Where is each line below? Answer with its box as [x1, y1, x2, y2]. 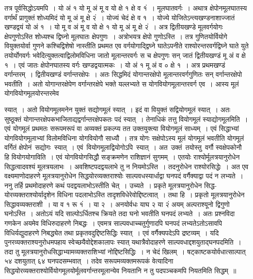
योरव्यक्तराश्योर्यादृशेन [4, 190, 55, 200]
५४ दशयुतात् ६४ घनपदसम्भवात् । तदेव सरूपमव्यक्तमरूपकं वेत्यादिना [4, 256, 174, 266]
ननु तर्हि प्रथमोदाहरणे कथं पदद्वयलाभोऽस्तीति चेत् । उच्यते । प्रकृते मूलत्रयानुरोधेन [4, 180, 202, 190]
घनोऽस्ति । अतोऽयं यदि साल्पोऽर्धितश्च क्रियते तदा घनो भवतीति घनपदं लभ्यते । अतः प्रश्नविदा [4, 208, 235, 219]
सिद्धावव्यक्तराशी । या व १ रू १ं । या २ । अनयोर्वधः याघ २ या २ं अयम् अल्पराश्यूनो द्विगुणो [4, 199, 230, 209]
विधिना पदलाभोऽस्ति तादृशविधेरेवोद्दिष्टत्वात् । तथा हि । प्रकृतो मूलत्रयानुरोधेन [57, 190, 245, 200]
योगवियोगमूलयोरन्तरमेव [4, 88, 59, 98]
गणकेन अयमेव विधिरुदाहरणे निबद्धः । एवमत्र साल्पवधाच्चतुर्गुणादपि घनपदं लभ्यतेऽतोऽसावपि [4, 218, 222, 228]
